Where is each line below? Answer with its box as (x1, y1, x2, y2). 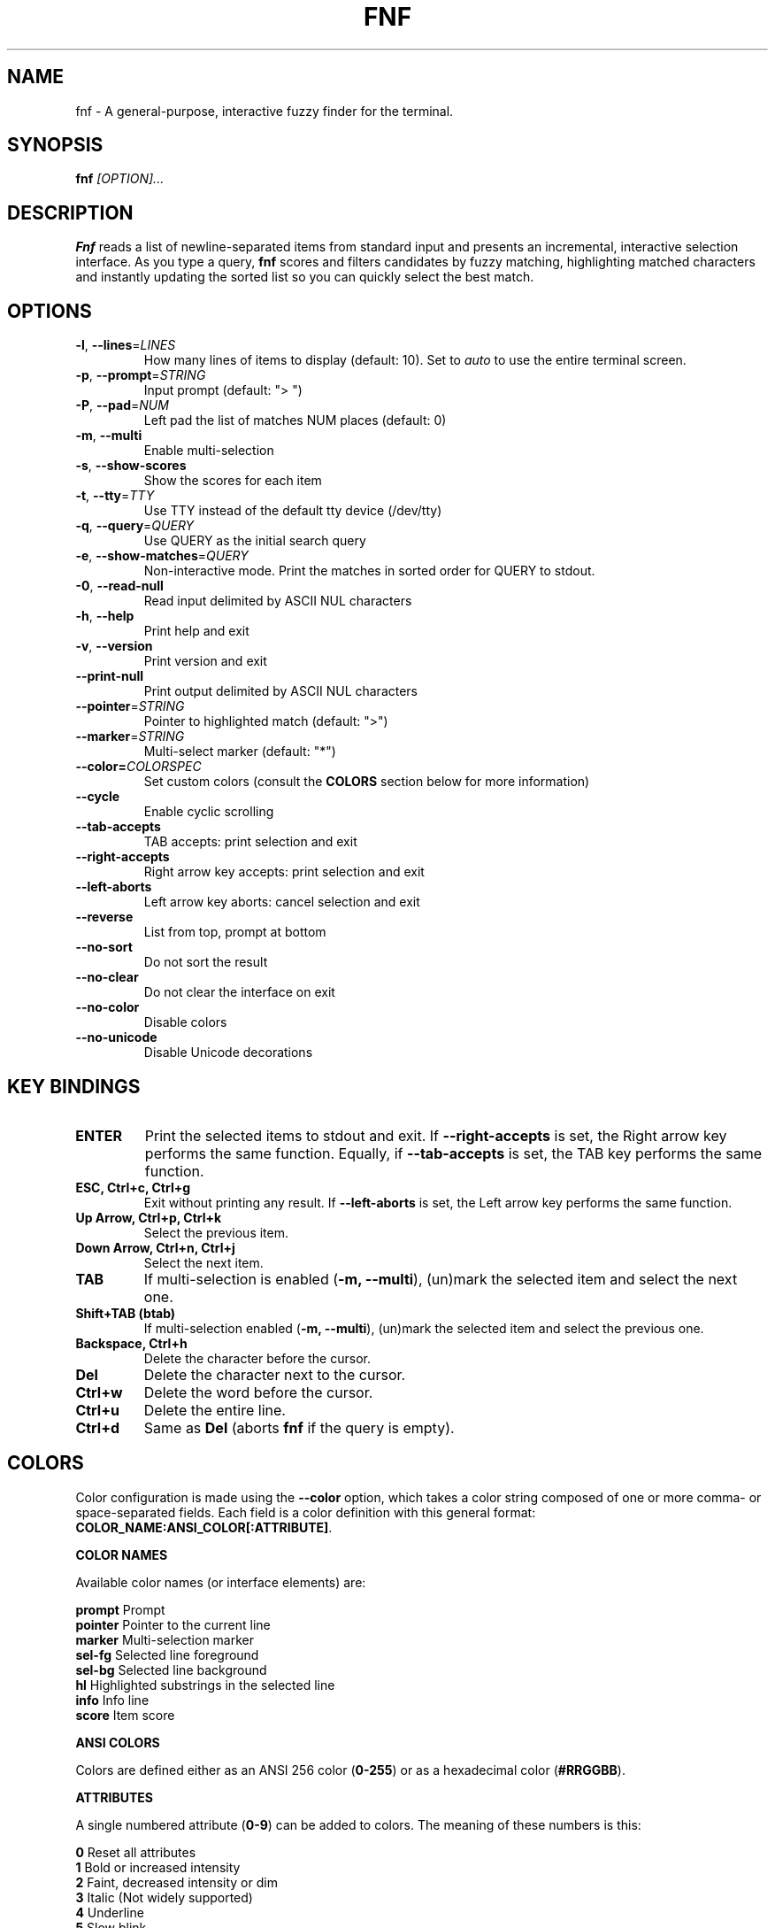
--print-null (75, 668, 144, 684)
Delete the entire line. (143, 1400, 286, 1419)
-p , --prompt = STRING (75, 367, 206, 383)
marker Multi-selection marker (75, 1631, 255, 1647)
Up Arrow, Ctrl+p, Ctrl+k (75, 1209, 222, 1225)
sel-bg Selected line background (75, 1662, 267, 1677)
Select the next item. (143, 1254, 264, 1270)
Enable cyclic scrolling (143, 804, 274, 820)
